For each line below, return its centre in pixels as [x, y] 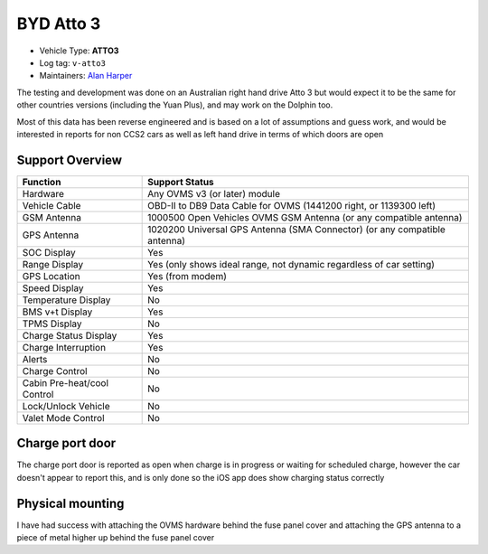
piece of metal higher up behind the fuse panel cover [116, 537]
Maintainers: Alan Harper [86, 76]
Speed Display [53, 287]
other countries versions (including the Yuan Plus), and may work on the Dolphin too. [175, 105]
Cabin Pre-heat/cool [65, 382]
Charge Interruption [64, 347]
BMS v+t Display [57, 312]
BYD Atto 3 [59, 23]
